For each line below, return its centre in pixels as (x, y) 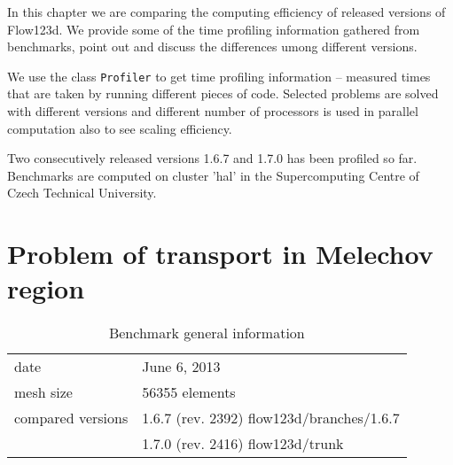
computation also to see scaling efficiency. (120, 128)
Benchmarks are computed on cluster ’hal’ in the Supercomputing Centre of (213, 175)
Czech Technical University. (82, 193)
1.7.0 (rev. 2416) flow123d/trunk (243, 444)
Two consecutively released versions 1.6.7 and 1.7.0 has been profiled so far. (212, 158)
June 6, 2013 (181, 367)
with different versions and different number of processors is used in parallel (213, 111)
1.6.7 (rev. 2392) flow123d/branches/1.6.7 (271, 418)
